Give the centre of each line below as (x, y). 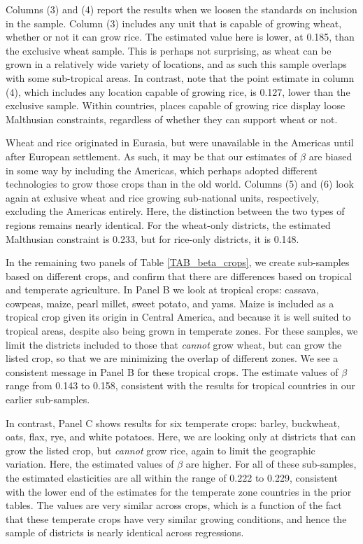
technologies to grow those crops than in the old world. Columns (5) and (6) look (180, 184)
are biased (330, 156)
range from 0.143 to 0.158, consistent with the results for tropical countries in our (180, 385)
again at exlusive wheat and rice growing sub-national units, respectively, (163, 197)
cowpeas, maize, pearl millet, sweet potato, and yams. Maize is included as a (170, 303)
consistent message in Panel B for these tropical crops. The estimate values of (172, 371)
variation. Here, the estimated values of (90, 464)
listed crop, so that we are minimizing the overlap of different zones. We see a (172, 358)
